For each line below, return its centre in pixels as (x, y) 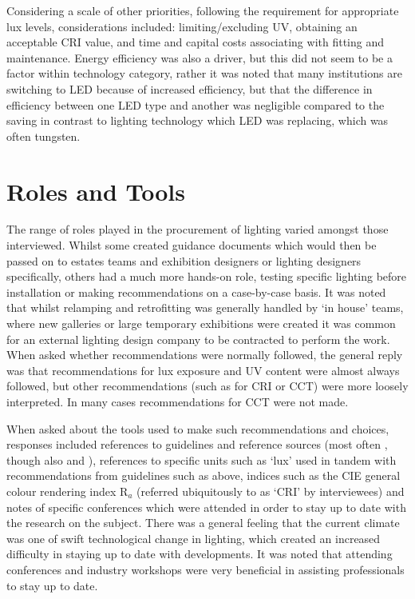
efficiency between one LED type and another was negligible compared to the (196, 104)
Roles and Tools (96, 191)
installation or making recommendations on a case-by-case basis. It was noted (196, 292)
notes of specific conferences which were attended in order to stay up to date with (206, 507)
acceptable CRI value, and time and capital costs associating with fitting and (195, 42)
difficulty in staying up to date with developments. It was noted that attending (200, 554)
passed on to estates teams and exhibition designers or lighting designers (184, 260)
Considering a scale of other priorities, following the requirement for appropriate (203, 10)
